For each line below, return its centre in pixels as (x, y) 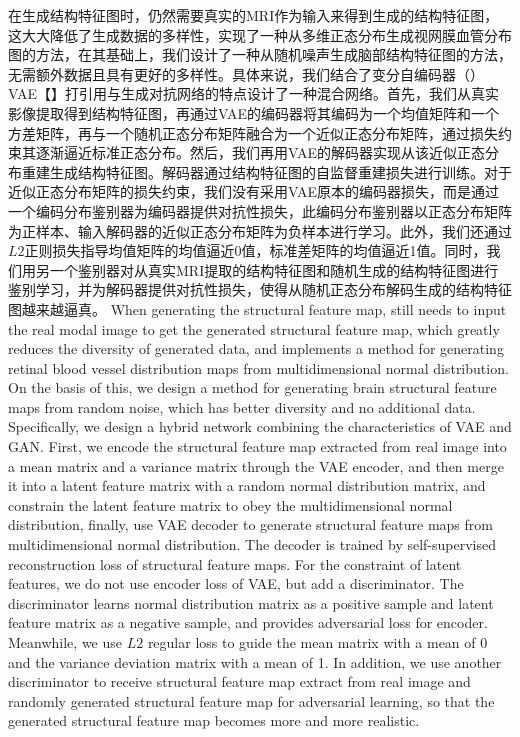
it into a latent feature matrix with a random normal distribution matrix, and (247, 485)
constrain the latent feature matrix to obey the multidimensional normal (230, 504)
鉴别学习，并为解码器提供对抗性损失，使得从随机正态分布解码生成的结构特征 (260, 289)
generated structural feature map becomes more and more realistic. (214, 720)
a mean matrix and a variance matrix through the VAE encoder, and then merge (256, 465)
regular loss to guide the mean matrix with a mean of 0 (317, 642)
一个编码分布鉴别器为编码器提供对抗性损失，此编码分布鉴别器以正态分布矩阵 (260, 210)
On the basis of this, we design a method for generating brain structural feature (252, 387)
